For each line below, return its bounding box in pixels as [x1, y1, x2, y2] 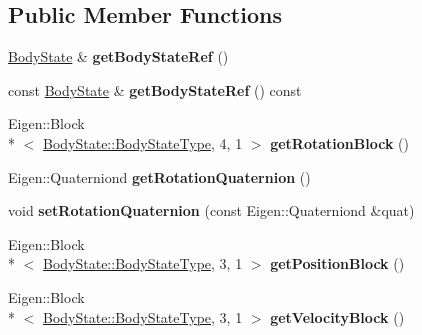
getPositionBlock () [270, 253, 405, 274]
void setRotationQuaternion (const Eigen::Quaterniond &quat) [8, 200, 415, 221]
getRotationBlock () [270, 132, 409, 153]
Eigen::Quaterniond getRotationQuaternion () [8, 166, 311, 187]
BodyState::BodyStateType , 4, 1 [43, 132, 243, 153]
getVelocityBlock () [270, 306, 405, 327]
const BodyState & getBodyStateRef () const [8, 79, 302, 100]
